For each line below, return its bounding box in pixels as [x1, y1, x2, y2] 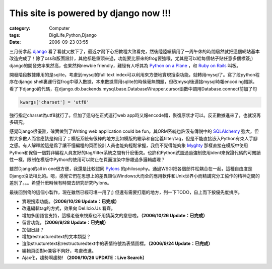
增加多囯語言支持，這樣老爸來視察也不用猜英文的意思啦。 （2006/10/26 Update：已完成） [22, 212, 208, 218]
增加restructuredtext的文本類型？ [22, 233, 91, 239]
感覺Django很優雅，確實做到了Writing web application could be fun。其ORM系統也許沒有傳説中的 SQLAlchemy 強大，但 [9, 128, 259, 134]
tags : [9, 32, 21, 38]
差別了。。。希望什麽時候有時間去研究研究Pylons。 [9, 180, 112, 186]
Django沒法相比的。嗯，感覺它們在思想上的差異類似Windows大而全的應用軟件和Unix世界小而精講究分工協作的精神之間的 [9, 172, 260, 178]
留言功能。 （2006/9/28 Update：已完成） [22, 219, 109, 226]
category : [9, 25, 31, 31]
